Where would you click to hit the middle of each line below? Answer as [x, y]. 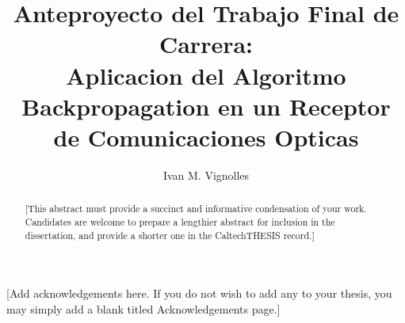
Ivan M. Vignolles [206, 175]
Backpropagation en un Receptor [206, 106]
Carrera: [206, 44]
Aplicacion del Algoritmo [206, 75]
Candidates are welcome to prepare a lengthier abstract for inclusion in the [180, 221]
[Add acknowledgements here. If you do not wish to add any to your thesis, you [199, 293]
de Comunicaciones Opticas [206, 137]
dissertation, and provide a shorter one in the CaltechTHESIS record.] [170, 235]
